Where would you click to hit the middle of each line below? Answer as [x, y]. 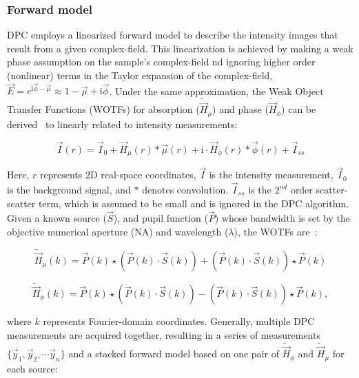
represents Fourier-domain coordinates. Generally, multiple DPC [179, 321]
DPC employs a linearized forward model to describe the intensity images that [173, 35]
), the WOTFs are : [276, 232]
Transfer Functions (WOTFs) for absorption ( [103, 109]
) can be [299, 109]
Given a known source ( [57, 218]
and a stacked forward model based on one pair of [174, 354]
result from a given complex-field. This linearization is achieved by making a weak [180, 48]
